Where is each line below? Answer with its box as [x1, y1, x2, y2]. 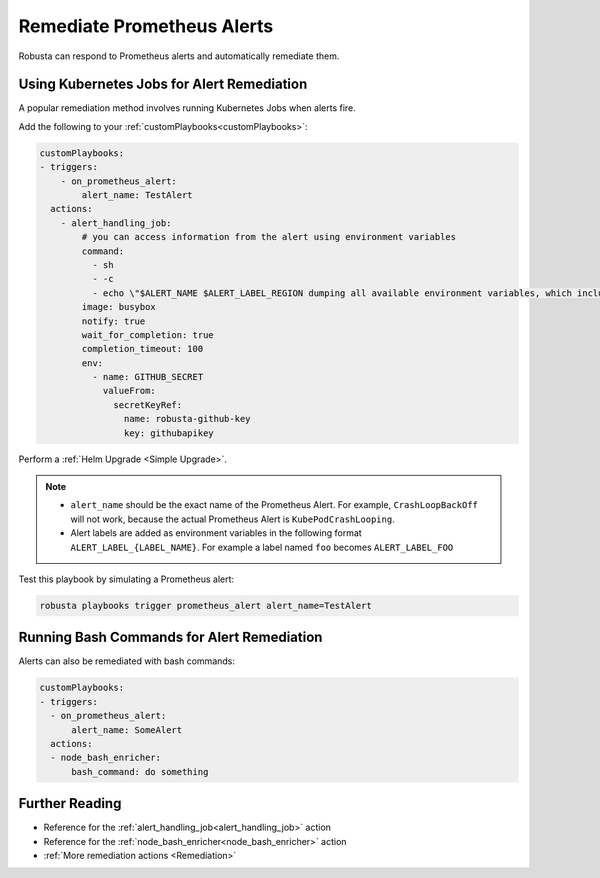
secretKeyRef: [113, 399, 183, 410]
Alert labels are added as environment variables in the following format [70, 527, 362, 539]
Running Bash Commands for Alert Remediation [18, 629, 323, 646]
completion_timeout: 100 [81, 343, 204, 355]
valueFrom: [102, 385, 157, 397]
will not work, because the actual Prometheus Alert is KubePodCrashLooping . [70, 513, 395, 525]
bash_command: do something [71, 766, 209, 777]
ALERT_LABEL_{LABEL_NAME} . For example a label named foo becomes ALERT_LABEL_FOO [70, 541, 454, 553]
